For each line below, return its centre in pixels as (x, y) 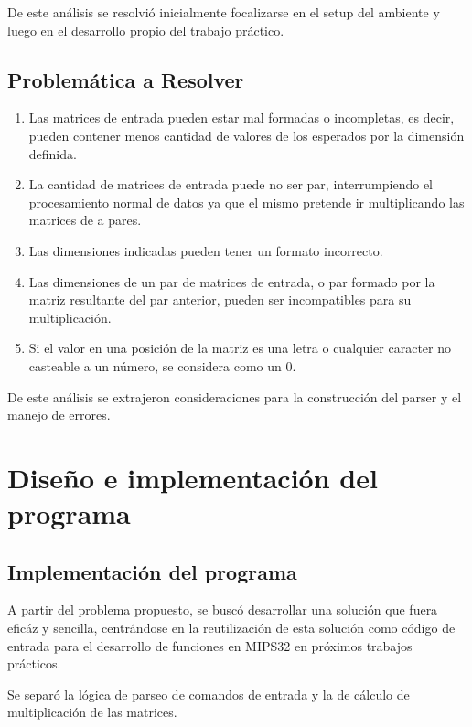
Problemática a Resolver (126, 79)
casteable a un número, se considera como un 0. (162, 365)
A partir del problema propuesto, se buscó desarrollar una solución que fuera (223, 609)
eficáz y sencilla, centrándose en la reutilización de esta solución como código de (231, 628)
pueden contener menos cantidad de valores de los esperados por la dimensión (247, 135)
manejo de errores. (59, 415)
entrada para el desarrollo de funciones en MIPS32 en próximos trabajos (210, 645)
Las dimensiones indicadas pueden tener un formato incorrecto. (206, 250)
